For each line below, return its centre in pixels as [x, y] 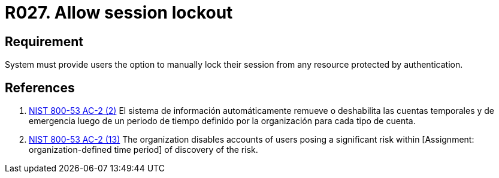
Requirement [44, 41]
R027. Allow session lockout [119, 13]
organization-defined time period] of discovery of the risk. [143, 150]
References [40, 88]
